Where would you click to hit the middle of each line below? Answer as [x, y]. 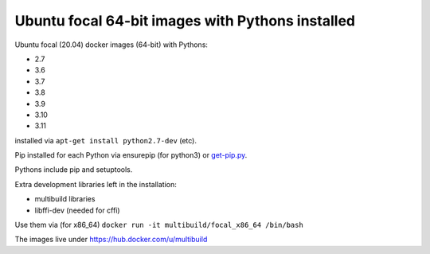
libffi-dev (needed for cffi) [77, 210]
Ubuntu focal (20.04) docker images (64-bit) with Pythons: [111, 45]
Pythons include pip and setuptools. [74, 170]
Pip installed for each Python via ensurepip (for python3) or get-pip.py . [131, 155]
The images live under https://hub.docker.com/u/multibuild [111, 240]
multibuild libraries [65, 199]
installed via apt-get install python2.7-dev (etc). [106, 140]
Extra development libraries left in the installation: [96, 184]
